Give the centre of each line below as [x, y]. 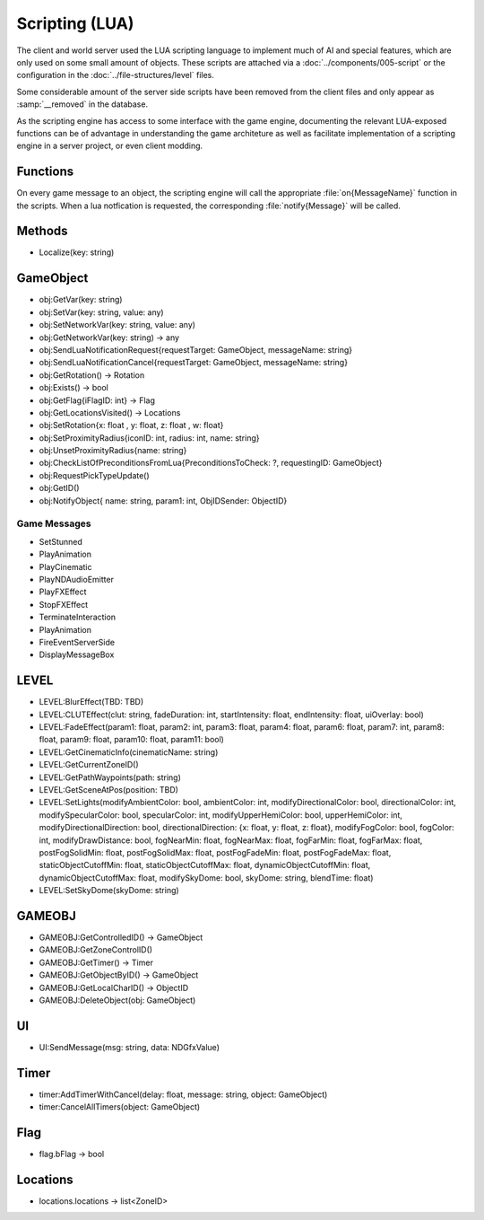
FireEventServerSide [77, 642]
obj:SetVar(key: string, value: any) [102, 312]
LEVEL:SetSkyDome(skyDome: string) [109, 891]
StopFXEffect [64, 604]
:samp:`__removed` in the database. [82, 104]
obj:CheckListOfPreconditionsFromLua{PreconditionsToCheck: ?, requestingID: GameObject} [211, 463]
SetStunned [60, 541]
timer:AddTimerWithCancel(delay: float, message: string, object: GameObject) [183, 1094]
